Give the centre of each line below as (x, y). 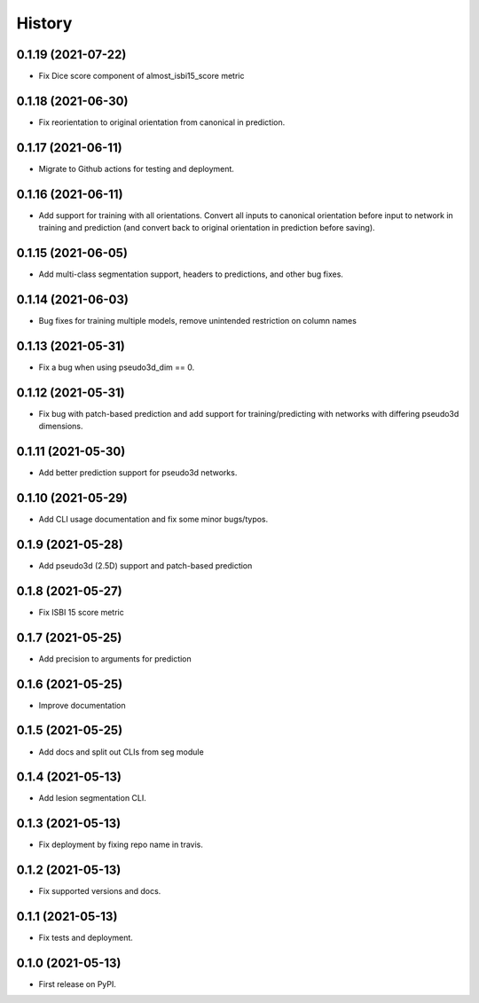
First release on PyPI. (78, 984)
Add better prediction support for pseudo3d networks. (138, 473)
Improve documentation (82, 705)
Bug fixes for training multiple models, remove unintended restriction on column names (197, 320)
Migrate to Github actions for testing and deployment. (137, 168)
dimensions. (61, 427)
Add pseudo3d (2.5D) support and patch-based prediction (145, 565)
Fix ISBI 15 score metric (81, 612)
